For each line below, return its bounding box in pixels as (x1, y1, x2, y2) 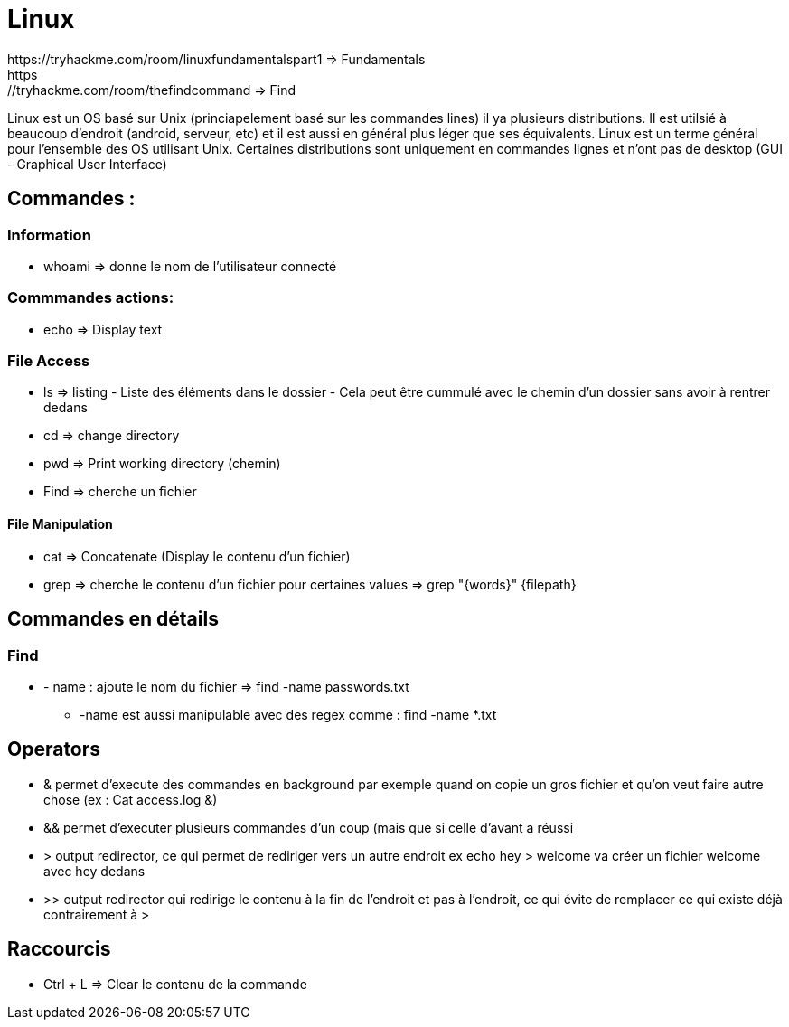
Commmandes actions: (7, 288, 174, 307)
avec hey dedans (43, 862, 146, 879)
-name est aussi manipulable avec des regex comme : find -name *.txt (80, 706, 497, 722)
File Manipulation (7, 516, 113, 532)
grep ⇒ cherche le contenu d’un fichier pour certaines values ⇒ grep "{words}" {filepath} (43, 576, 577, 592)
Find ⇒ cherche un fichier (43, 484, 197, 500)
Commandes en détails (7, 608, 219, 631)
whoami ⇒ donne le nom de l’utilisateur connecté (43, 258, 337, 274)
